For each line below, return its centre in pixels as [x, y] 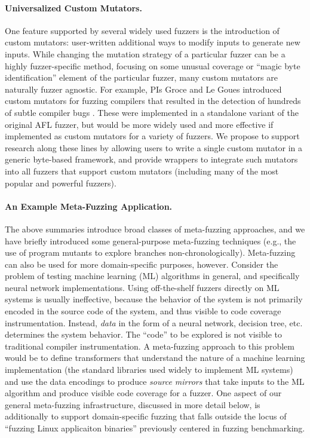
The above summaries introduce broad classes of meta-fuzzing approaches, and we [155, 229]
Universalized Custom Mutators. [73, 7]
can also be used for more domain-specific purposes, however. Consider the [142, 264]
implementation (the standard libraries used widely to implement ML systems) [149, 370]
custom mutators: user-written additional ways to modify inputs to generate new [153, 42]
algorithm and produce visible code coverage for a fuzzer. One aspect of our [143, 393]
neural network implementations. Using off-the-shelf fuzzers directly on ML [142, 287]
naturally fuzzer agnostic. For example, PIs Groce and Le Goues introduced [143, 89]
